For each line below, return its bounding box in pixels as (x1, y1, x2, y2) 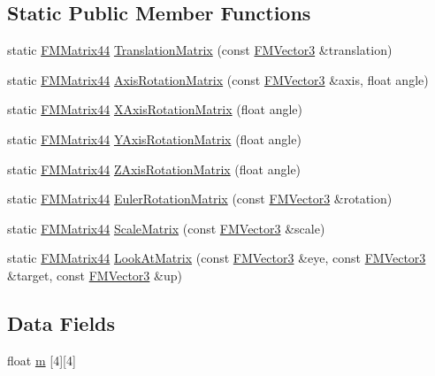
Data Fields (7, 309, 116, 336)
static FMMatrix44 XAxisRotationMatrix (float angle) (7, 100, 302, 119)
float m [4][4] (7, 350, 76, 369)
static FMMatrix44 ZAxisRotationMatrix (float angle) (7, 159, 301, 178)
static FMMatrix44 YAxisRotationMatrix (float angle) (7, 129, 301, 148)
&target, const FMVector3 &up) (7, 265, 182, 284)
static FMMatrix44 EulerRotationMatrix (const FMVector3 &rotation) (7, 189, 393, 208)
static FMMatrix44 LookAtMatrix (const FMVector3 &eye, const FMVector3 (7, 249, 426, 267)
